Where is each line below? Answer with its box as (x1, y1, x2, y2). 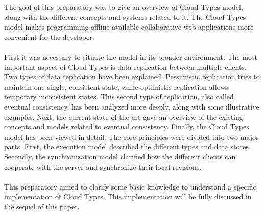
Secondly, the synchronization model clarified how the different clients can (4, 151, 236, 162)
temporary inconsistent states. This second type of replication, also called (4, 91, 234, 102)
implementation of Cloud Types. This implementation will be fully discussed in (4, 191, 252, 202)
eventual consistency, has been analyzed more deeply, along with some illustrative (4, 101, 259, 112)
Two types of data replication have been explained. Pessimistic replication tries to (4, 71, 260, 82)
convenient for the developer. (4, 31, 94, 42)
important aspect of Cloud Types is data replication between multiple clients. (4, 61, 247, 72)
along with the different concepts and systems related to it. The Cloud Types (4, 11, 246, 22)
